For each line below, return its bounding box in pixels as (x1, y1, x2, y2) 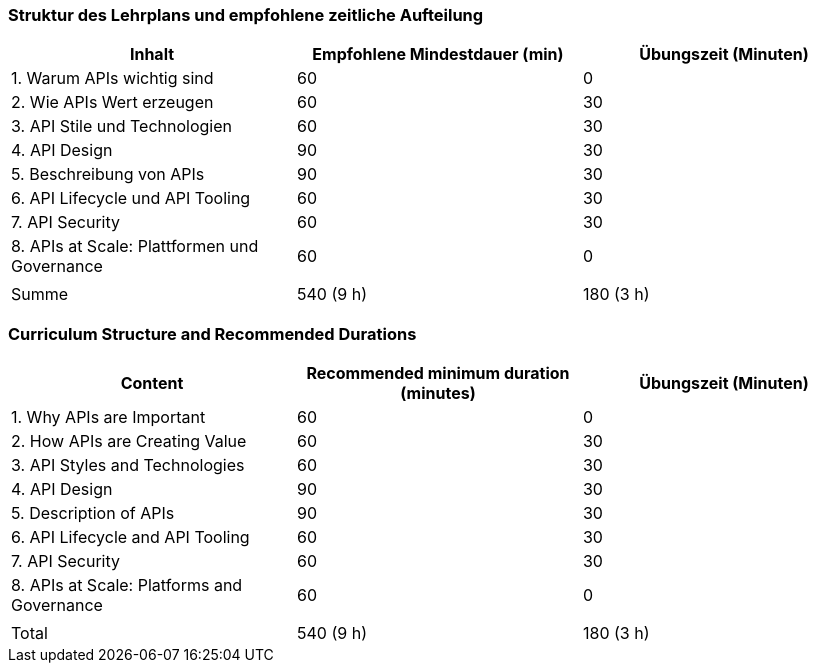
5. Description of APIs (11, 503, 175, 524)
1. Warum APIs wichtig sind (11, 68, 214, 89)
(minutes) (400, 383, 476, 404)
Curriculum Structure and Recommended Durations (8, 323, 417, 344)
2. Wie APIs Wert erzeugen (11, 92, 214, 113)
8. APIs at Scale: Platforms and (11, 575, 243, 596)
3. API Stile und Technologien (11, 116, 232, 137)
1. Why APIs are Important (11, 407, 206, 428)
